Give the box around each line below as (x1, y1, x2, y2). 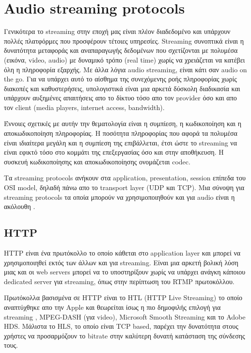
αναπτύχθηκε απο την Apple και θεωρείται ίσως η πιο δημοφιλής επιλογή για (4, 302, 221, 312)
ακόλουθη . (4, 201, 35, 211)
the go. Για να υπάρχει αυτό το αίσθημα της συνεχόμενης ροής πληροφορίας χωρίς (4, 74, 237, 84)
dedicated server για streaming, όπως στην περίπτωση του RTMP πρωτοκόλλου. (4, 276, 235, 286)
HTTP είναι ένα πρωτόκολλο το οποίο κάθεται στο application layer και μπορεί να (4, 248, 241, 258)
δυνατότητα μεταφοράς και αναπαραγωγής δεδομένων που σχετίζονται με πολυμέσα (4, 45, 238, 55)
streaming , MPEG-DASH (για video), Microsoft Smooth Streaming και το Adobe (4, 311, 246, 321)
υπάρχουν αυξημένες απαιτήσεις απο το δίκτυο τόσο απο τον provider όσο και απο (4, 93, 237, 103)
